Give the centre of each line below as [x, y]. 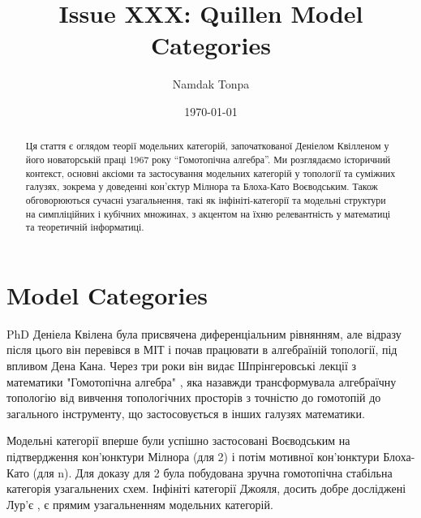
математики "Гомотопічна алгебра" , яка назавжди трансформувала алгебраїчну [202, 381]
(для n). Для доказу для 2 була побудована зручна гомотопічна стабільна [213, 472]
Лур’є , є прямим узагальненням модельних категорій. [140, 504]
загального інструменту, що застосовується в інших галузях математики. [186, 413]
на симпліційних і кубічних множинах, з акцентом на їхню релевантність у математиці [208, 213]
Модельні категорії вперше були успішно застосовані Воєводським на [178, 440]
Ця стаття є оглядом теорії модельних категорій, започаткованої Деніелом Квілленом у [207, 146]
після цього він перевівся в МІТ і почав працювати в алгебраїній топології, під [202, 350]
